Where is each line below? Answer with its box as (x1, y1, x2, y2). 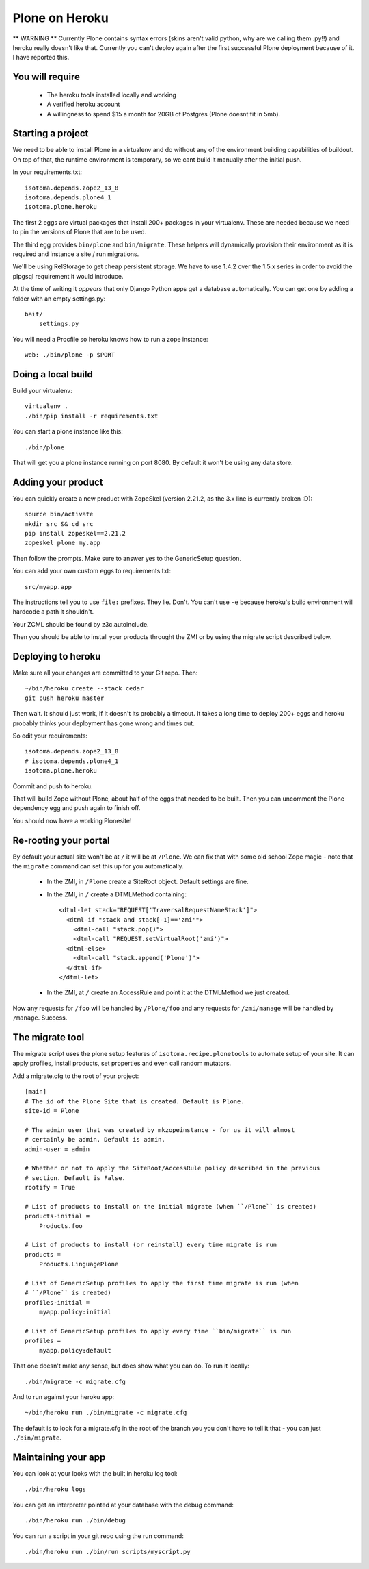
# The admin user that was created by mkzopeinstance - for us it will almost (25, 1126, 295, 1133)
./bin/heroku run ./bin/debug (25, 1517, 126, 1524)
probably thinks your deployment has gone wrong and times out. (12, 719, 195, 727)
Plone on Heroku (12, 10, 109, 25)
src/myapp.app (25, 583, 72, 590)
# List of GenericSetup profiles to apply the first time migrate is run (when (25, 1279, 299, 1287)
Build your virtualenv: (12, 386, 73, 394)
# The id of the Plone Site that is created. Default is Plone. (25, 1097, 245, 1105)
